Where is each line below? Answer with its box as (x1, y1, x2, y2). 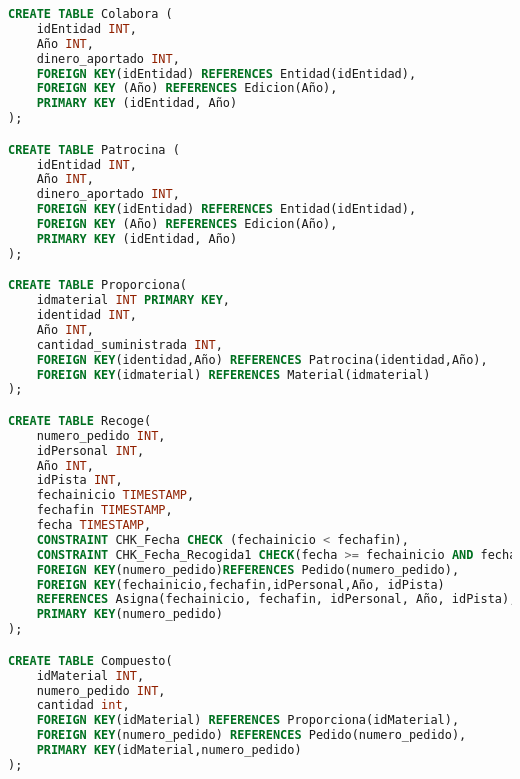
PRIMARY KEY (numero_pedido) (36, 607, 223, 622)
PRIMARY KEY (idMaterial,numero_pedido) (36, 743, 302, 757)
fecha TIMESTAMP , (36, 518, 152, 533)
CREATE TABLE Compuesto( (8, 653, 173, 668)
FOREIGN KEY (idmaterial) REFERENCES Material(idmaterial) (36, 367, 431, 382)
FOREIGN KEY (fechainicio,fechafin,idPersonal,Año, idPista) (36, 577, 445, 592)
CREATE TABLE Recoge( (8, 413, 152, 428)
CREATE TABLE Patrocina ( (8, 142, 180, 157)
